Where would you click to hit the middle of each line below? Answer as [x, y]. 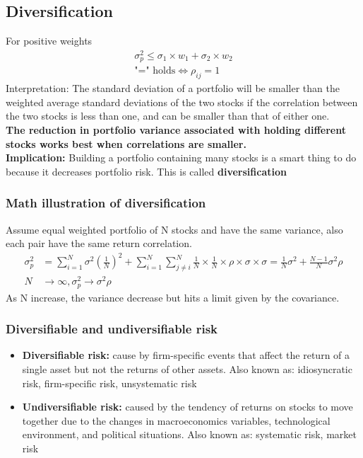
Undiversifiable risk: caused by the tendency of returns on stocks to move [188, 407]
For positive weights [49, 41]
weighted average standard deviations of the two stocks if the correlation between [182, 102]
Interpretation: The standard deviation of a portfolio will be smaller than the [173, 88]
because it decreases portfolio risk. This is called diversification [146, 171]
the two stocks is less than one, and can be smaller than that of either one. [168, 116]
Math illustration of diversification [106, 203]
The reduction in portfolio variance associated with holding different [176, 129]
